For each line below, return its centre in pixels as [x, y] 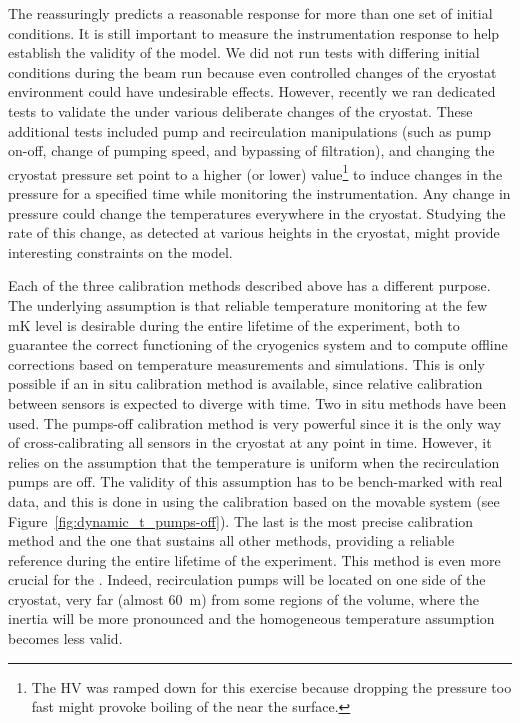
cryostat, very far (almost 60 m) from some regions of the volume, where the [244, 598]
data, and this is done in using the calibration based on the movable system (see [254, 500]
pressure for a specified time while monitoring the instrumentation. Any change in [259, 193]
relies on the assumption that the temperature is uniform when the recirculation [254, 461]
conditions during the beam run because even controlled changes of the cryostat [252, 71]
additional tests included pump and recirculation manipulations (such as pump [250, 130]
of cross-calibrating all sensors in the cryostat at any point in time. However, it [250, 442]
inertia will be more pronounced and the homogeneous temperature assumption [251, 618]
